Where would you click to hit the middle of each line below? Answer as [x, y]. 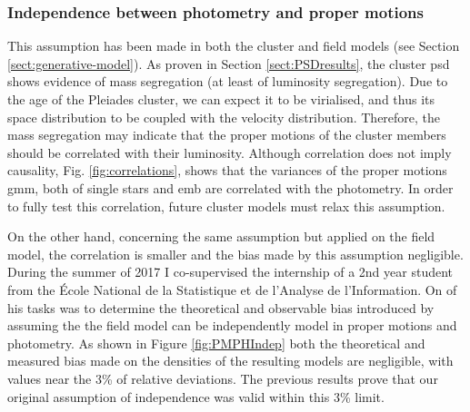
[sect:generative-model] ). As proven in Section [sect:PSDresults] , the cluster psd [229, 63]
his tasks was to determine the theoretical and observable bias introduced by [221, 307]
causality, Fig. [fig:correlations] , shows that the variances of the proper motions [227, 170]
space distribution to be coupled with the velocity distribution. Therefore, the [224, 117]
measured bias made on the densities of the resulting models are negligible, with [230, 361]
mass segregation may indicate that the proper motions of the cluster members [227, 135]
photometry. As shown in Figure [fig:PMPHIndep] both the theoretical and [216, 343]
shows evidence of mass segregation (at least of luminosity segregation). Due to [228, 81]
